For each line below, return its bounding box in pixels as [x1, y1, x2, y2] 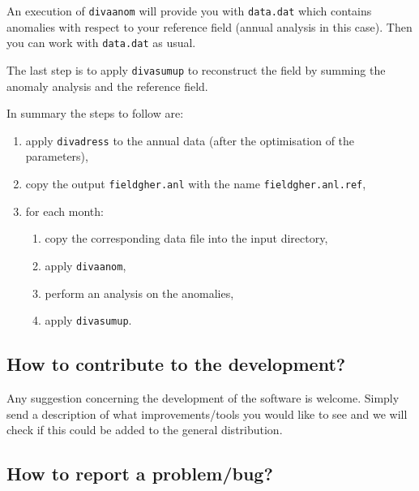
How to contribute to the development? [6, 351, 346, 377]
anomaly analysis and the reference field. [6, 77, 208, 94]
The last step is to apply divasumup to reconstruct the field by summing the [6, 61, 386, 78]
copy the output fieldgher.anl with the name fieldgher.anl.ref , [25, 175, 366, 192]
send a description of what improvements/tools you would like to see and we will [6, 405, 408, 422]
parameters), [25, 148, 88, 165]
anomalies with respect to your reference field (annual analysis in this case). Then [6, 18, 413, 35]
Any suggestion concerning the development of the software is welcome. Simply [6, 389, 400, 406]
